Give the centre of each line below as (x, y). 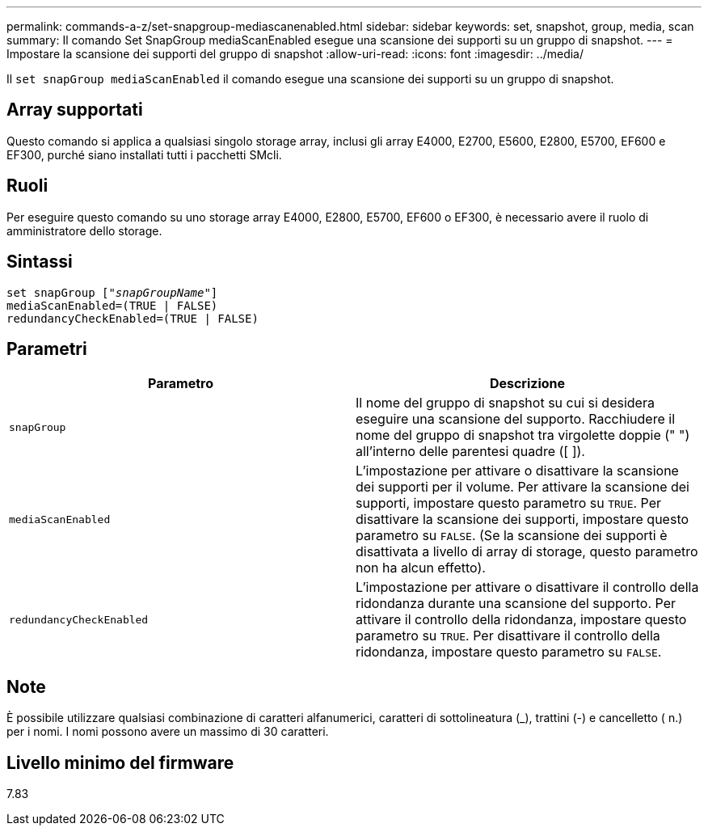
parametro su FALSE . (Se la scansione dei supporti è (512, 536)
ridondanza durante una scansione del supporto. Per (516, 604)
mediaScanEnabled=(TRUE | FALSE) (112, 305)
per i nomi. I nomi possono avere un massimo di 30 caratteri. (168, 732)
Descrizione (527, 384)
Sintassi (40, 262)
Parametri (47, 348)
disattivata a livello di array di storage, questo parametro (527, 552)
